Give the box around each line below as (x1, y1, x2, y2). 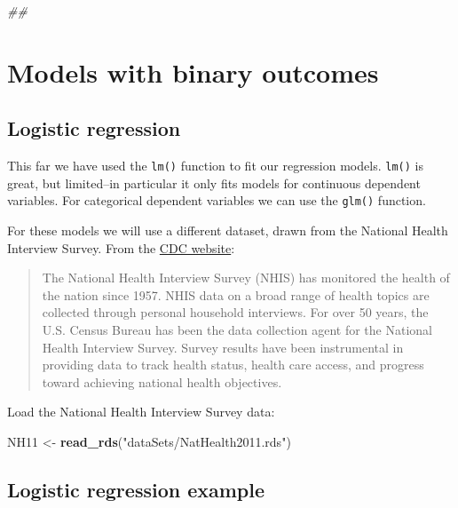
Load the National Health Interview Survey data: (7, 402, 275, 421)
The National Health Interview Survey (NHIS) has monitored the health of (42, 268, 450, 287)
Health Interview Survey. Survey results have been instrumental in (42, 337, 404, 356)
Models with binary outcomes (7, 53, 379, 90)
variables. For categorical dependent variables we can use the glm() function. (7, 191, 426, 210)
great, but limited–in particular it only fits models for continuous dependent (7, 173, 421, 192)
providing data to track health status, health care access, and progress (42, 355, 424, 374)
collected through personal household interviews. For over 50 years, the (42, 303, 429, 321)
